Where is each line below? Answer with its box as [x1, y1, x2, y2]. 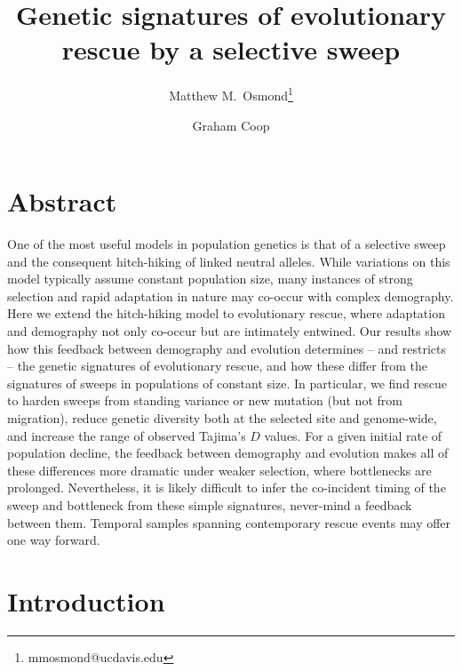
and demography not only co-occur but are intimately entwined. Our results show [7, 322, 452, 340]
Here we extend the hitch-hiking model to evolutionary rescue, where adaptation [7, 304, 445, 323]
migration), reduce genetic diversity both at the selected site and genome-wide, [7, 409, 437, 427]
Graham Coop [192, 116, 270, 134]
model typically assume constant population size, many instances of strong [7, 269, 413, 288]
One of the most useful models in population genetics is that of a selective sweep [7, 235, 446, 253]
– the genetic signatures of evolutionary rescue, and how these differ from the [7, 356, 427, 375]
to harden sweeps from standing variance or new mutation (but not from [7, 391, 402, 410]
